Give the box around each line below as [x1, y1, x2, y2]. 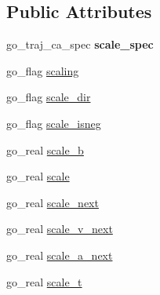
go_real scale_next [6, 194, 99, 210]
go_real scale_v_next [6, 220, 113, 237]
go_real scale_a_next [6, 246, 113, 263]
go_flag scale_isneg [6, 115, 101, 131]
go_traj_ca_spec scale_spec [6, 36, 154, 53]
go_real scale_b [6, 141, 84, 158]
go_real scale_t [6, 273, 82, 290]
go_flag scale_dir [6, 89, 91, 105]
